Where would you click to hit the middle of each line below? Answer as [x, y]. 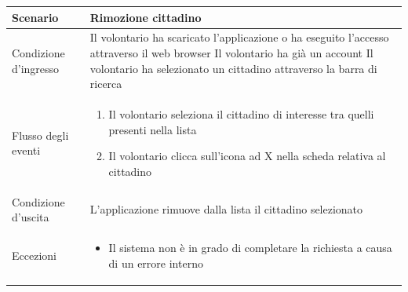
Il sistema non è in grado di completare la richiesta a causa [250, 248]
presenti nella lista [153, 129]
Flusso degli [40, 135]
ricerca [106, 84]
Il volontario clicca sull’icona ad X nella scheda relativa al [247, 156]
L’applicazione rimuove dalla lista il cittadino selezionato [226, 209]
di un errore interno [156, 263]
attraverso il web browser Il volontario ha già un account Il [231, 52]
